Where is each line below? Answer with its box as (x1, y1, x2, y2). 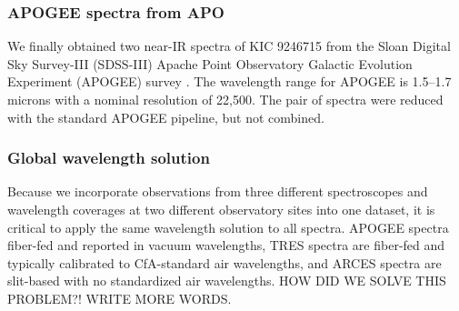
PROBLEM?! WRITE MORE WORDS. (7, 288, 232, 307)
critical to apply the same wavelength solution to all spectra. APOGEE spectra (7, 217, 449, 236)
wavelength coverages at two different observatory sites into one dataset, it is (7, 200, 435, 218)
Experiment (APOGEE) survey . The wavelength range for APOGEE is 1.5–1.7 (7, 72, 452, 91)
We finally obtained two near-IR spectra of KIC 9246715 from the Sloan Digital (7, 36, 451, 55)
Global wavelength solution (7, 146, 210, 169)
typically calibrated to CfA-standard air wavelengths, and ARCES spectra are (7, 253, 442, 272)
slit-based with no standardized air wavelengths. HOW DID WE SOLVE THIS (7, 271, 446, 290)
